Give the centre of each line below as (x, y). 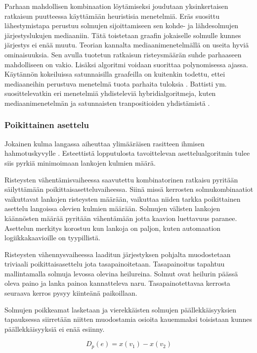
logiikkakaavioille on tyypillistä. (52, 238)
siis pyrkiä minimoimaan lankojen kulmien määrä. (80, 162)
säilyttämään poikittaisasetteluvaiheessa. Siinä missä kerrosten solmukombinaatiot (129, 189)
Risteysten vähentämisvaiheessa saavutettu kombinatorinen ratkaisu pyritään (121, 179)
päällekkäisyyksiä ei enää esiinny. (55, 329)
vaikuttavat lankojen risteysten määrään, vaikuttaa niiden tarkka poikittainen (123, 199)
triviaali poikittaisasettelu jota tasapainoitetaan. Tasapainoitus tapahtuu (115, 264)
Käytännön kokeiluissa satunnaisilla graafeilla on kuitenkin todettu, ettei (115, 74)
